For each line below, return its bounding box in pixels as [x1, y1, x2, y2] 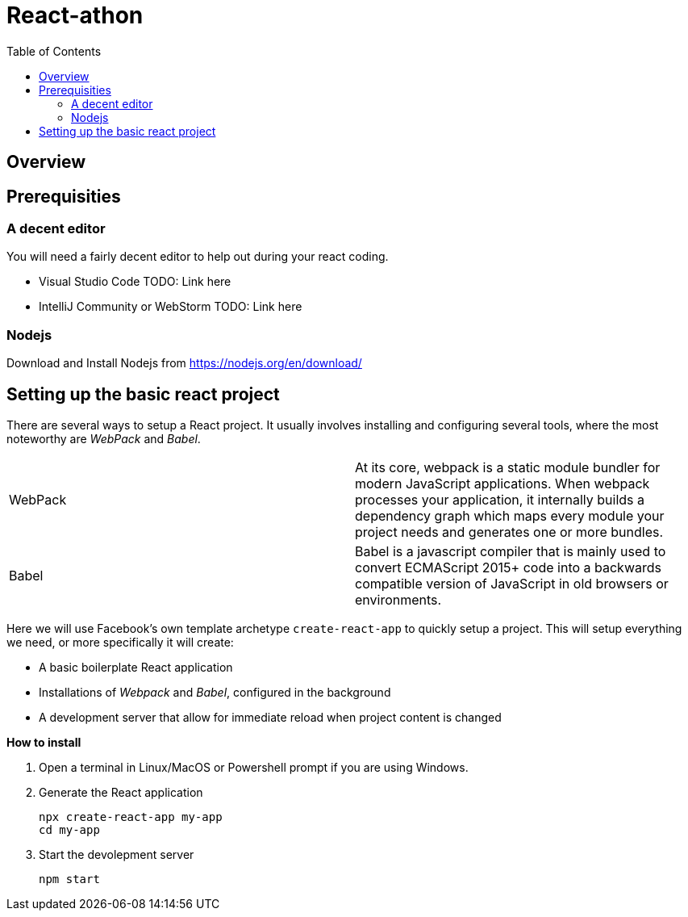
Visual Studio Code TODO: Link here [39, 274, 231, 289]
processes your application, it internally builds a [355, 491, 645, 508]
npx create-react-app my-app [39, 810, 223, 823]
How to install [6, 735, 81, 749]
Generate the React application [39, 785, 203, 799]
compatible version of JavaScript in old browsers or [355, 575, 669, 592]
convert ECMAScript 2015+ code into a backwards [355, 559, 661, 576]
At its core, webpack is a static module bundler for [355, 458, 661, 475]
